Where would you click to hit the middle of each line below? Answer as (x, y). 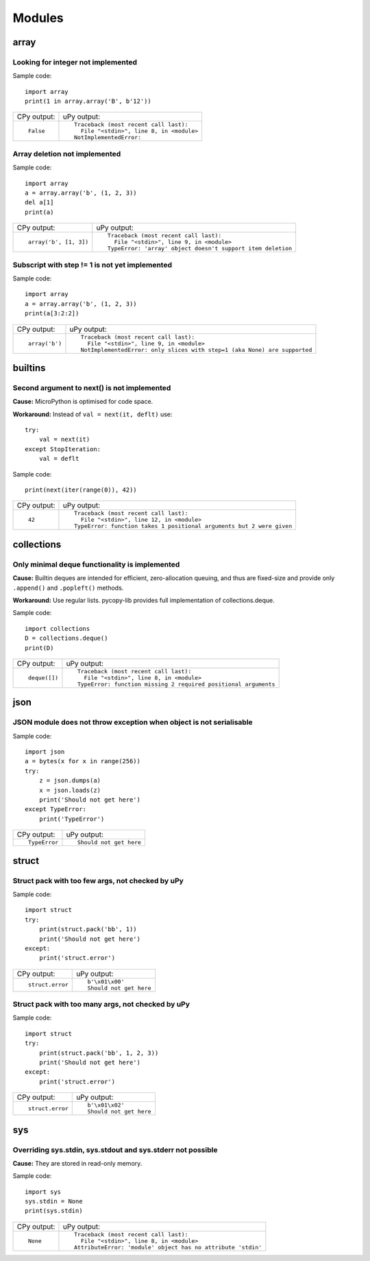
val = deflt (59, 459)
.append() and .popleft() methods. (68, 588)
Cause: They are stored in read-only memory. (77, 1163)
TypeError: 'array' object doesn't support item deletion (200, 249)
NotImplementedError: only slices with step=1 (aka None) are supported (196, 350)
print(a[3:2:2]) (52, 313)
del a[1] (39, 203)
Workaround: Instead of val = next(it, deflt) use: (92, 414)
